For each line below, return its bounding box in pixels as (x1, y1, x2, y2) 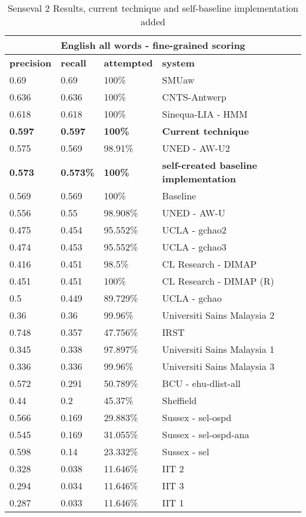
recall (61, 56, 87, 69)
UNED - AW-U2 (162, 141, 230, 155)
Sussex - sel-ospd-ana (162, 428, 250, 441)
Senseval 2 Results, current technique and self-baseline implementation (7, 1, 299, 15)
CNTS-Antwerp (162, 90, 227, 104)
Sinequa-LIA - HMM (162, 107, 248, 121)
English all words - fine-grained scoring (61, 38, 245, 52)
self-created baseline (162, 158, 257, 172)
